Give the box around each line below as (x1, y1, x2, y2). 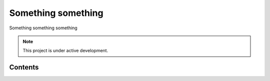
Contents (9, 63, 39, 72)
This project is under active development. (22, 48, 108, 54)
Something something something (9, 25, 77, 31)
